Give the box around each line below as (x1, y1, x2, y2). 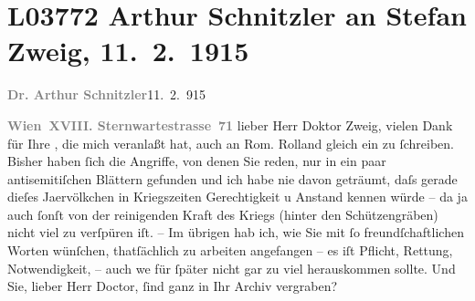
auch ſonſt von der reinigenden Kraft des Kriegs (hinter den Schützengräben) (7, 204, 438, 223)
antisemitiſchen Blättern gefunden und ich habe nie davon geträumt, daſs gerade (7, 169, 458, 188)
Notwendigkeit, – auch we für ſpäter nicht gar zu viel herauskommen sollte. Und (7, 258, 456, 277)
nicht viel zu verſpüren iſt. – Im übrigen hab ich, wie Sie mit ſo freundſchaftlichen (7, 223, 464, 242)
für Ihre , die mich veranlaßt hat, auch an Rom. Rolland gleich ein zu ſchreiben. (7, 133, 455, 152)
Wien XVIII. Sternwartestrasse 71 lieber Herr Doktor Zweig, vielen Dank (7, 115, 453, 134)
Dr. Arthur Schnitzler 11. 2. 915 (7, 85, 206, 104)
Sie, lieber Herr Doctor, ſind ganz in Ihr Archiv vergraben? (7, 276, 338, 296)
